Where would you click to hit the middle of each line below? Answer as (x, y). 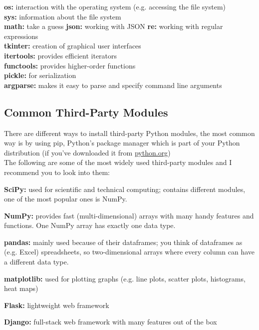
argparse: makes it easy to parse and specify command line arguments (113, 85)
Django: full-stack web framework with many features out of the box (111, 322)
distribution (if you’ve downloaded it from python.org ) (87, 152)
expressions (21, 36)
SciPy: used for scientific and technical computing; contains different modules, (125, 189)
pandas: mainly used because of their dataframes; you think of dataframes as (123, 242)
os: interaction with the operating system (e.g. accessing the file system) (115, 6)
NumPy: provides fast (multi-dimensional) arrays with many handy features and (129, 215)
